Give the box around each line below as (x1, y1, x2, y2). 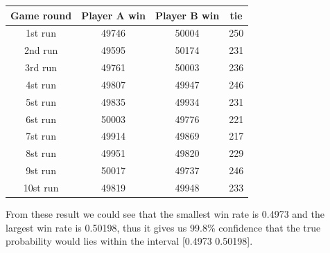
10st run (23, 180, 59, 194)
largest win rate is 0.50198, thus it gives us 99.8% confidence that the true (6, 220, 321, 234)
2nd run (24, 43, 58, 57)
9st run (26, 163, 56, 178)
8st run (26, 146, 56, 160)
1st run (26, 26, 56, 40)
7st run (26, 129, 56, 143)
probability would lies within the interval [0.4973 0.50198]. (6, 234, 253, 248)
